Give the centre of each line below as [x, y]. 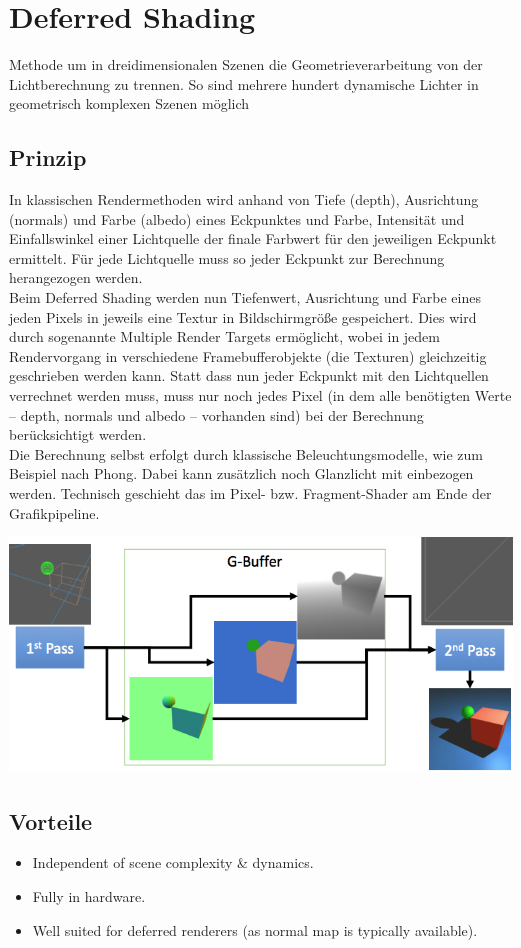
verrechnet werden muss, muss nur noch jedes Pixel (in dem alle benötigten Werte [260, 395]
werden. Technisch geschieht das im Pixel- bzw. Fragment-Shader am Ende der [250, 493]
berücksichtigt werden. [78, 434]
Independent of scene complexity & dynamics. [173, 862]
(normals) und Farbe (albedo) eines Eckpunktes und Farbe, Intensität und [237, 218]
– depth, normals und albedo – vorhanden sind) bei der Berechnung [216, 414]
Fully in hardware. [89, 896]
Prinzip [48, 157]
